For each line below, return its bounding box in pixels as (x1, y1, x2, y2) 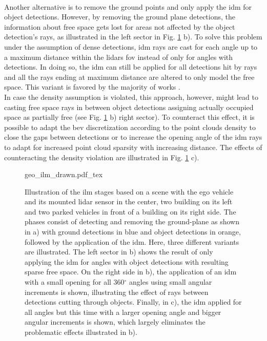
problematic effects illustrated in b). (25, 327, 137, 337)
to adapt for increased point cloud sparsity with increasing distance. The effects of (4, 141, 262, 152)
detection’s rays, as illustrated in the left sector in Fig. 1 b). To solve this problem (4, 31, 262, 42)
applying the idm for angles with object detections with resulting (25, 256, 229, 267)
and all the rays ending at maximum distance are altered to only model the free (4, 71, 255, 82)
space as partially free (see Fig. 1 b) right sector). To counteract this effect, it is (4, 112, 255, 122)
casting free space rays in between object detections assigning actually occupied (4, 101, 254, 112)
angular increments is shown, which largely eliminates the (25, 316, 206, 327)
